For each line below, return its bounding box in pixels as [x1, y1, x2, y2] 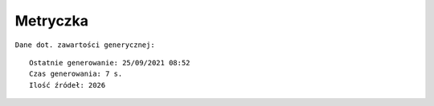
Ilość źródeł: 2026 [29, 80, 106, 89]
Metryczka [14, 12, 88, 29]
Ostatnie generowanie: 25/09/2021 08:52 [29, 58, 190, 67]
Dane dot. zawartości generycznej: [14, 40, 156, 49]
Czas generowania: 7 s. [29, 69, 123, 79]
